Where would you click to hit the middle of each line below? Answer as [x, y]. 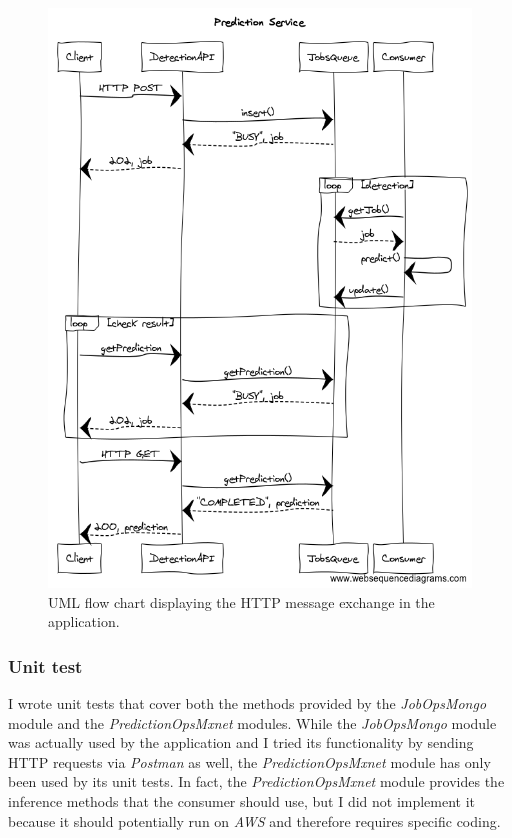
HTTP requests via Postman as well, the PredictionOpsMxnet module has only [249, 761]
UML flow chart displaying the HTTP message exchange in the [241, 601]
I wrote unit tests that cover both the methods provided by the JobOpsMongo [247, 702]
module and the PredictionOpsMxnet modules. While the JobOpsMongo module [252, 722]
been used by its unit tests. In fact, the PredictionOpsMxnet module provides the [256, 781]
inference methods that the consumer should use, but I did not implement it [242, 800]
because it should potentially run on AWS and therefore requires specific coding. [254, 820]
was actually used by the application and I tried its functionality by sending [241, 742]
